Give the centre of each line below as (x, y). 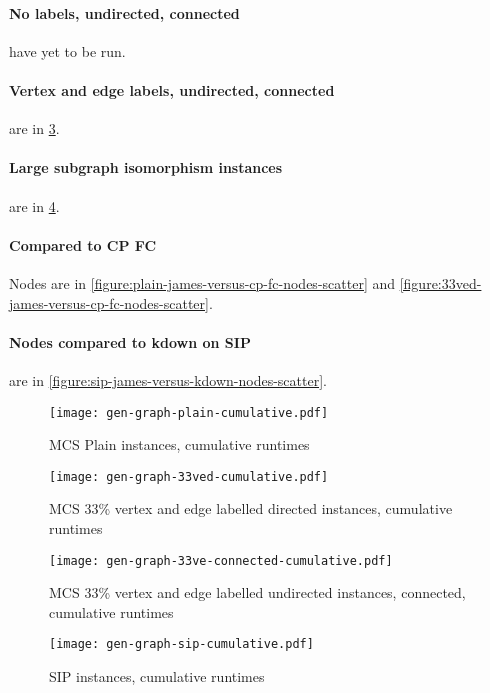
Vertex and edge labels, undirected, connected (172, 89)
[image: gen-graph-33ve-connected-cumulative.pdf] (221, 560)
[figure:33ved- (440, 282)
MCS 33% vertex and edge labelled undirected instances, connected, (257, 592)
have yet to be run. (67, 50)
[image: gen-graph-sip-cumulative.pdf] (181, 644)
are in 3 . (34, 128)
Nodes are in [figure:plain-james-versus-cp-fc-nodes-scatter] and (202, 282)
